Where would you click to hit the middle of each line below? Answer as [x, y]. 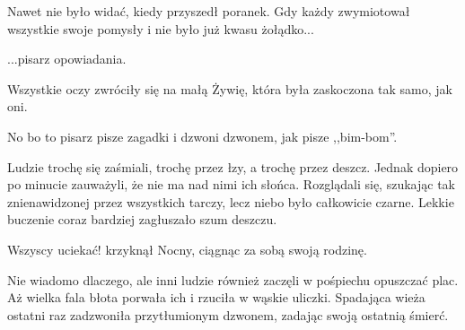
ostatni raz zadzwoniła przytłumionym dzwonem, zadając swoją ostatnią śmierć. [228, 314]
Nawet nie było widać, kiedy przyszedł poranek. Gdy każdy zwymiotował [209, 11]
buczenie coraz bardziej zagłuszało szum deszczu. [142, 219]
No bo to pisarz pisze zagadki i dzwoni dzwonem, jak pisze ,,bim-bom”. [202, 136]
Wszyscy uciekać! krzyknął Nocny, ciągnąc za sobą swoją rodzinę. [187, 249]
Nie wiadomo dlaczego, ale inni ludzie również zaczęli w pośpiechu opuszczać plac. [233, 279]
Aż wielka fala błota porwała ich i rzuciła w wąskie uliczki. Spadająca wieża [216, 297]
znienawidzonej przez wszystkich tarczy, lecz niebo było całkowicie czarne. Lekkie [231, 201]
